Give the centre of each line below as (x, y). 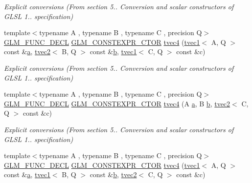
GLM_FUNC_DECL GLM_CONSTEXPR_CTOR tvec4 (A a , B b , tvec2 (117, 103)
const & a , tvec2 (27, 51)
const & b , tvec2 (113, 174)
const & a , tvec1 (27, 174)
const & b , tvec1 (113, 51)
